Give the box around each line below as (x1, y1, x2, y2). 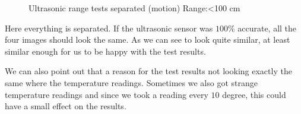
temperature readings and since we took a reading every (5, 88, 208, 100)
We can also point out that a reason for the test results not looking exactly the (5, 65, 292, 77)
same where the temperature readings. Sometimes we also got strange (5, 76, 258, 88)
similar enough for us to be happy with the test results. (5, 45, 206, 57)
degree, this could (222, 88, 286, 100)
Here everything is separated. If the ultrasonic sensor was (5, 21, 213, 34)
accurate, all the (237, 21, 297, 34)
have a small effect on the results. (5, 100, 126, 112)
